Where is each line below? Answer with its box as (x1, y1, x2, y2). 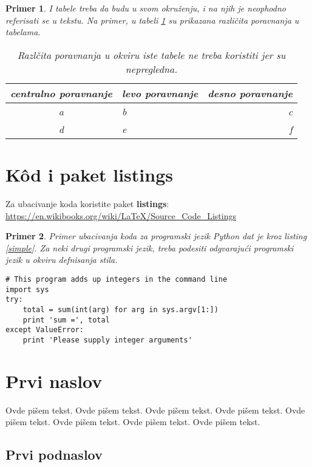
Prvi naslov (5, 368, 103, 393)
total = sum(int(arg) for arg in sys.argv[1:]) (22, 305, 219, 314)
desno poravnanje (208, 86, 293, 100)
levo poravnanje (121, 86, 198, 100)
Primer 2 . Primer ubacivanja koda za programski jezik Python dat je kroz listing (5, 230, 307, 242)
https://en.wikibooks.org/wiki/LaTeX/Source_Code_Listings (5, 209, 236, 222)
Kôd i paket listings (5, 162, 173, 186)
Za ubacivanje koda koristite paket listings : (5, 197, 169, 210)
